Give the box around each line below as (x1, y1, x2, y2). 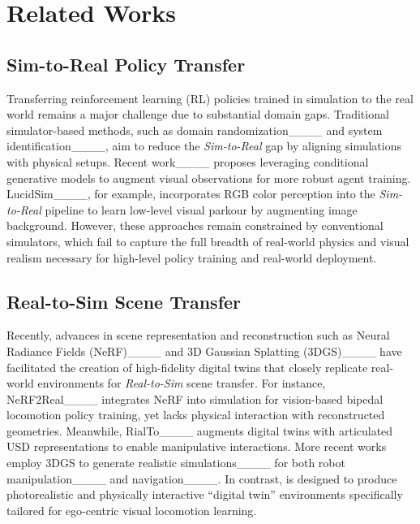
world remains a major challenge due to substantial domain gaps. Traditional (6, 106, 389, 123)
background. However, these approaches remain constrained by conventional (6, 217, 384, 234)
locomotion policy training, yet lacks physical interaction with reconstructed (6, 406, 385, 423)
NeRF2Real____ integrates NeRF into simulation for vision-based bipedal (6, 390, 384, 407)
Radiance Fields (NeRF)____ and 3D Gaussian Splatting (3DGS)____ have (6, 342, 402, 359)
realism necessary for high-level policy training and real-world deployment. (6, 249, 377, 266)
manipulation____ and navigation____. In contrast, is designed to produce (6, 470, 397, 487)
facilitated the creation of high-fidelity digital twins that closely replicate (6, 358, 368, 375)
